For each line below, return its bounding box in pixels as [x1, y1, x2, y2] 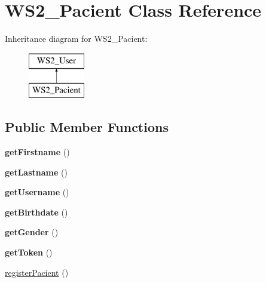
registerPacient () [5, 266, 69, 278]
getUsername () [5, 186, 69, 198]
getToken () [5, 246, 53, 259]
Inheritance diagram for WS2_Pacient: [5, 32, 148, 45]
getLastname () [5, 165, 68, 178]
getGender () [5, 226, 59, 238]
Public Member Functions [5, 118, 169, 136]
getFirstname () [5, 146, 70, 158]
